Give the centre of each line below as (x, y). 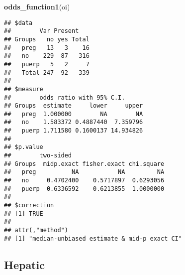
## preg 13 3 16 (47, 48)
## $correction (29, 206)
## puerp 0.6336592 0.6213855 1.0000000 (84, 189)
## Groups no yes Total (47, 39)
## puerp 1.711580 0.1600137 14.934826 (74, 131)
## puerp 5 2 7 (47, 64)
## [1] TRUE (24, 213)
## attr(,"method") (36, 230)
